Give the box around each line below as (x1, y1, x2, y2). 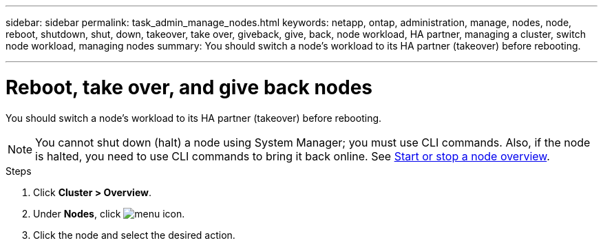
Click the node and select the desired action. (33, 228, 235, 241)
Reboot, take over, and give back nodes (6, 75, 373, 99)
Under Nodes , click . (33, 207, 185, 220)
